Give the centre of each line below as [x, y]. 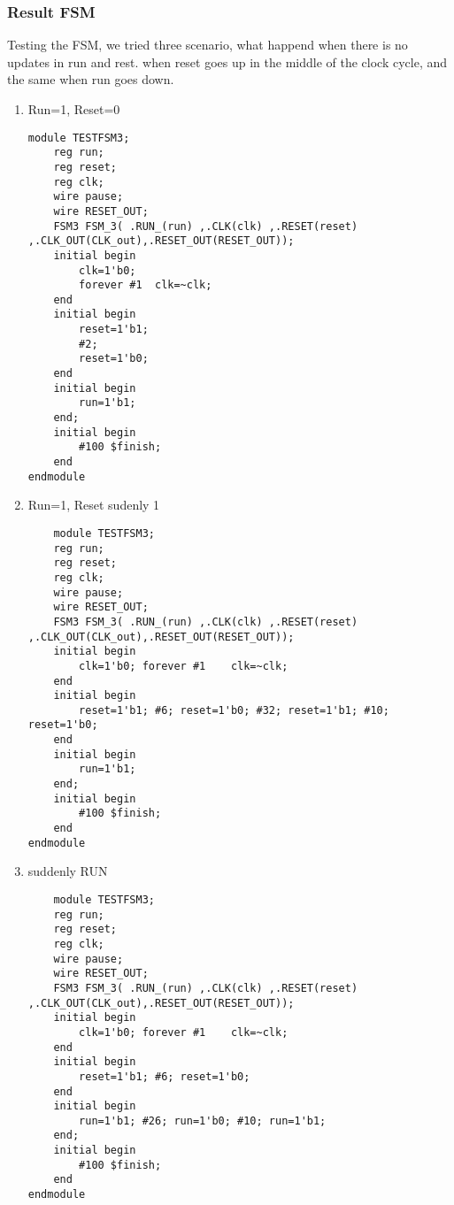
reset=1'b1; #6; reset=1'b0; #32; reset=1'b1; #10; [234, 710]
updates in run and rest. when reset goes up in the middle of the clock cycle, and [227, 61]
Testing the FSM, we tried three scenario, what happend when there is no [208, 45]
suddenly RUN [68, 871]
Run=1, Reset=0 [74, 109]
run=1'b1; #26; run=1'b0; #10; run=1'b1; [203, 1121]
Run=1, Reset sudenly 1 [94, 505]
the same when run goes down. [91, 79]
